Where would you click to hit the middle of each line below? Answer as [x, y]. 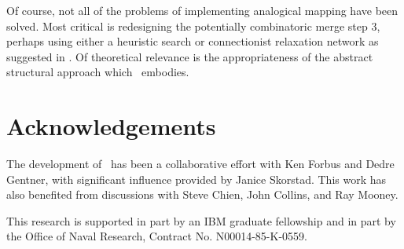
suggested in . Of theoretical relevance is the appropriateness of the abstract [190, 56]
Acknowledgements [111, 126]
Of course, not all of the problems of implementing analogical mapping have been [202, 10]
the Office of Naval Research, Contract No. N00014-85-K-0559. [157, 236]
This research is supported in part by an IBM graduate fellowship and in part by [201, 220]
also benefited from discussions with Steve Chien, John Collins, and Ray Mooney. [202, 194]
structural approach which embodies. [98, 72]
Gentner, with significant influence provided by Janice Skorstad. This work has [196, 179]
